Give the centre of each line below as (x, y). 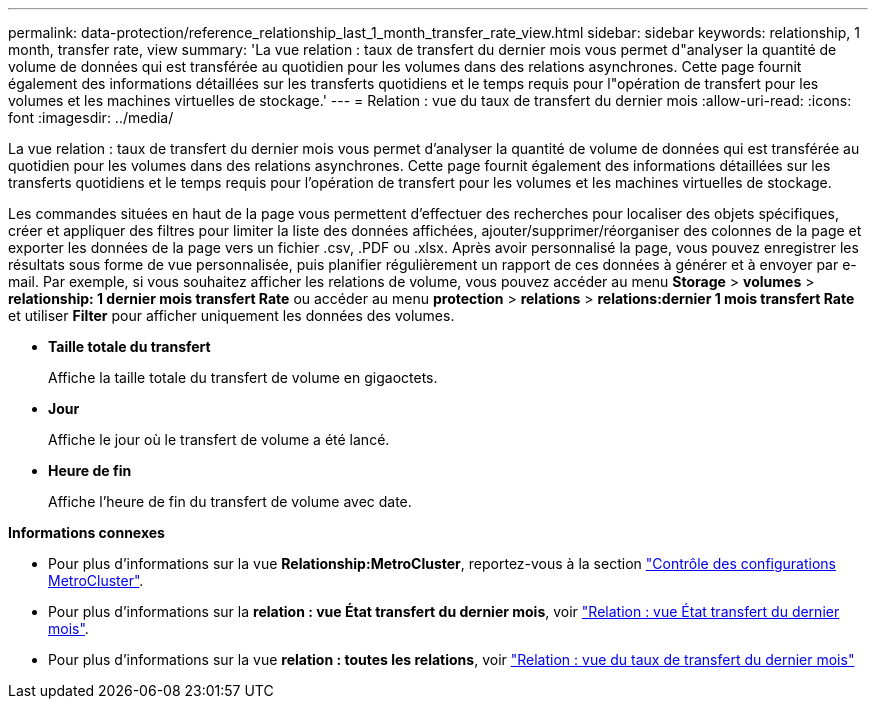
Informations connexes (86, 532)
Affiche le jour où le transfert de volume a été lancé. (219, 439)
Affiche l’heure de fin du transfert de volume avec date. (230, 501)
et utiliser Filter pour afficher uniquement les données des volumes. (231, 315)
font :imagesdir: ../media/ (91, 117)
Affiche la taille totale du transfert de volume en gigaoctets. (243, 377)
